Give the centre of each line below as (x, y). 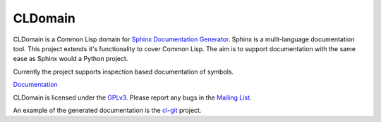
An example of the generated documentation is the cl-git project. (107, 110)
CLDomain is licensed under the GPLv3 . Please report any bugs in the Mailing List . (132, 97)
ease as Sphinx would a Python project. (71, 59)
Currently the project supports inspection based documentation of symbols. (123, 72)
